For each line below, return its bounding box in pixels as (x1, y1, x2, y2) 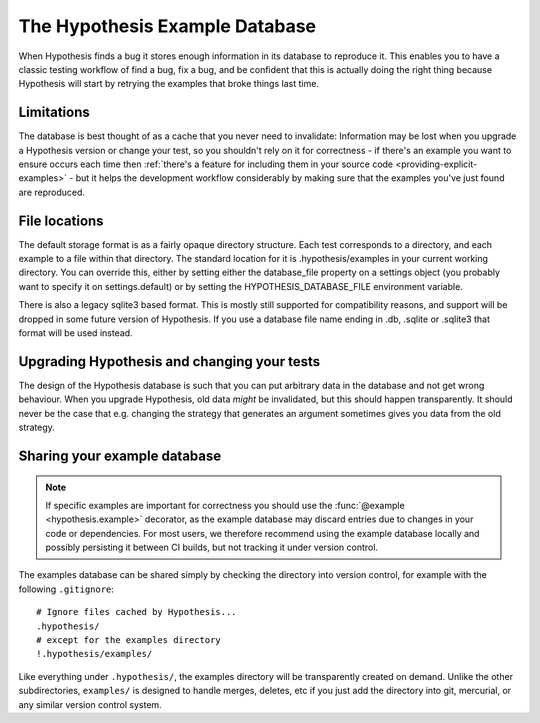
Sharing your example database (18, 447, 222, 464)
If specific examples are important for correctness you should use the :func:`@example (45, 499, 405, 511)
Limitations (18, 104, 90, 121)
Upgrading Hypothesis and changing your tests (18, 353, 320, 370)
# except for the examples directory (36, 635, 222, 646)
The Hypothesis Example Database (18, 15, 317, 37)
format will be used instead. (18, 327, 134, 339)
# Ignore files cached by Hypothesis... (36, 606, 237, 618)
